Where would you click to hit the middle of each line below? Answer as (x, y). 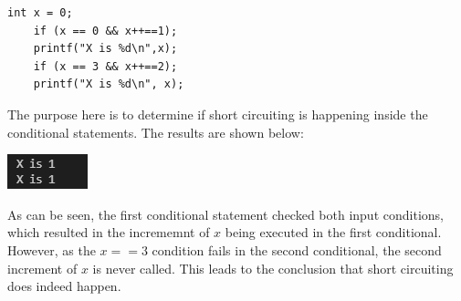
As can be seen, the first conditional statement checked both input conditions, (225, 214)
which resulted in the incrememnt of (109, 232)
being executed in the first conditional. (333, 232)
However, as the (52, 249)
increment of (42, 268)
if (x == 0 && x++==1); (105, 31)
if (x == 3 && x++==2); (105, 66)
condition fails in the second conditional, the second (297, 249)
